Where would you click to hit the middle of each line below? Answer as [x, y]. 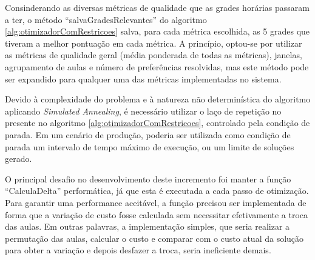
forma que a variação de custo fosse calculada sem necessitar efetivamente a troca [157, 214]
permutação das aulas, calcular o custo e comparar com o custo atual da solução [154, 238]
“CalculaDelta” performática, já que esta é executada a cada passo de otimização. [157, 191]
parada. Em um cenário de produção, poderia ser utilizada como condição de [148, 134]
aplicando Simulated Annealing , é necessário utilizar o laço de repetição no [143, 111]
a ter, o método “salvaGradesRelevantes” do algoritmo [106, 19]
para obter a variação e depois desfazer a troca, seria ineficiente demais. [138, 250]
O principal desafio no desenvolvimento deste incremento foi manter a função [148, 178]
